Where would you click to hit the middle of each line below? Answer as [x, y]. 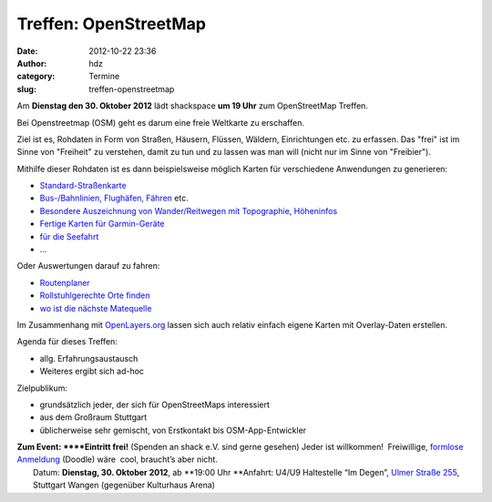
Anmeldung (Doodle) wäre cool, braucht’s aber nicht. [118, 459]
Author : [32, 63]
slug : [26, 89]
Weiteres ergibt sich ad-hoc [92, 371]
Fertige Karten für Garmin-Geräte [102, 224]
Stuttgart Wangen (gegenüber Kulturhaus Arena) [124, 485]
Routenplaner [65, 282]
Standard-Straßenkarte [83, 186]
